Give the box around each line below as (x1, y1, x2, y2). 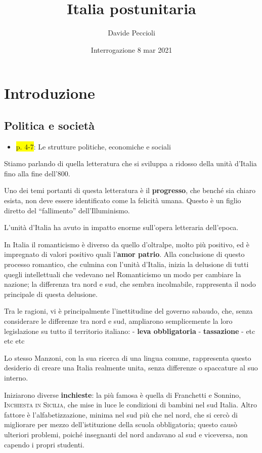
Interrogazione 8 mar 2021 (91, 44, 172, 55)
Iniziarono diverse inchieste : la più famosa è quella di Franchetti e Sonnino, (4, 389, 241, 400)
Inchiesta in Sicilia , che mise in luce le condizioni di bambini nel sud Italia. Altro (4, 399, 257, 410)
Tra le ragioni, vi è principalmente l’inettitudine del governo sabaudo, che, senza (4, 306, 253, 316)
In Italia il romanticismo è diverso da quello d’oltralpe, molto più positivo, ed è (4, 239, 249, 249)
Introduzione (4, 83, 95, 103)
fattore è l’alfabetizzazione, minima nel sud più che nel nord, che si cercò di (4, 409, 238, 420)
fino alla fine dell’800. (4, 168, 70, 178)
